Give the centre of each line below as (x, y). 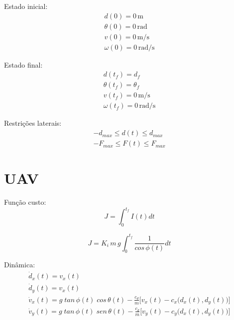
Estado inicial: (26, 6)
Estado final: (23, 64)
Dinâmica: (20, 265)
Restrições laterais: (33, 123)
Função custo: (25, 202)
